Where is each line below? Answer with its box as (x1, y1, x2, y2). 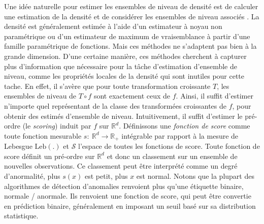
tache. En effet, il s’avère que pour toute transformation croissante (4, 80, 211, 91)
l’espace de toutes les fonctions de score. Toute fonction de (78, 141, 260, 151)
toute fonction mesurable (4, 130, 82, 141)
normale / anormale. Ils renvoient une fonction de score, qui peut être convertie (4, 190, 251, 201)
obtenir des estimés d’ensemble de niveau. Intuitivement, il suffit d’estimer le (4, 110, 243, 121)
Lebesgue (4, 141, 32, 151)
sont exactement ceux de (93, 90, 171, 101)
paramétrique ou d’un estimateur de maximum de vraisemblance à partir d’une (4, 30, 250, 41)
